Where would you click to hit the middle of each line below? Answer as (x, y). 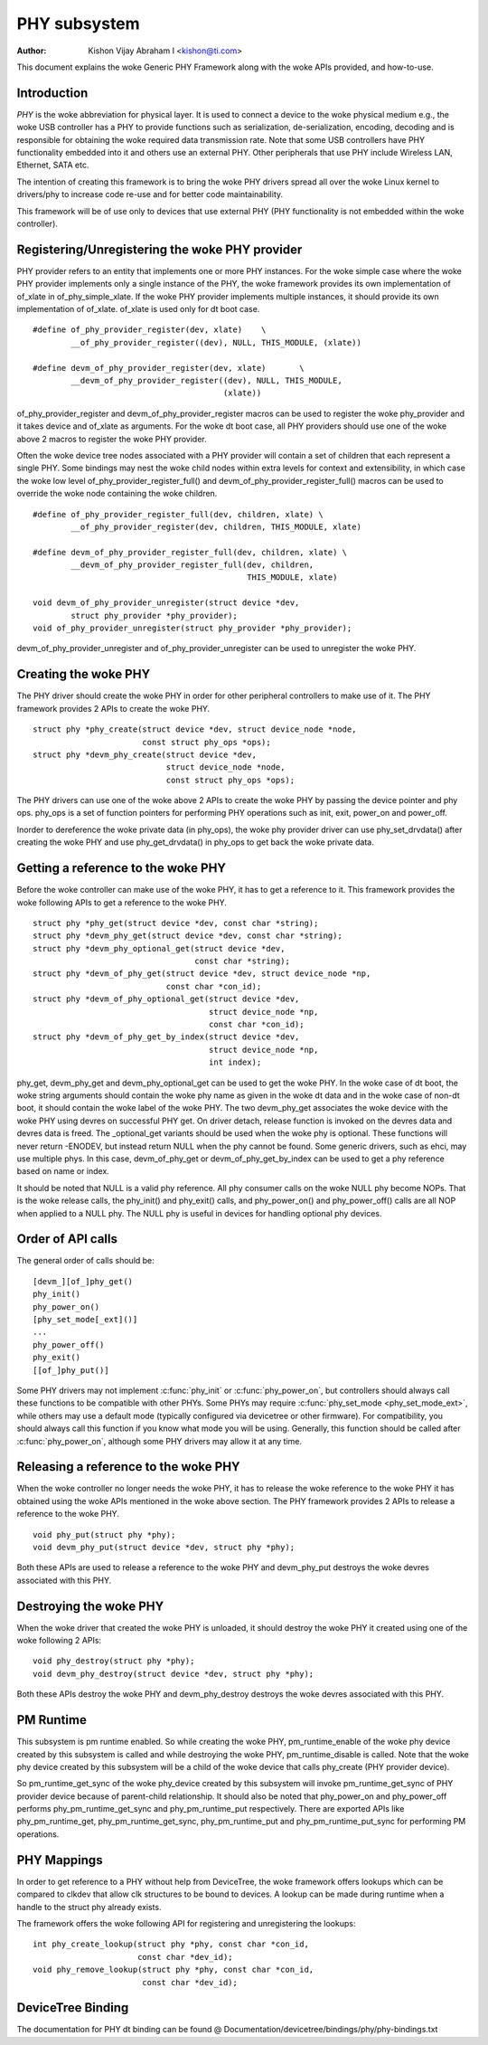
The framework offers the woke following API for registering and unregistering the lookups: (186, 1923)
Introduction (52, 93)
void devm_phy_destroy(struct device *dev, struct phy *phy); (174, 1674)
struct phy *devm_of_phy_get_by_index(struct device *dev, (166, 1037)
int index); (235, 1062)
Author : (32, 51)
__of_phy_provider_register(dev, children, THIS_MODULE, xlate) (216, 526)
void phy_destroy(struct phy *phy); (114, 1661)
